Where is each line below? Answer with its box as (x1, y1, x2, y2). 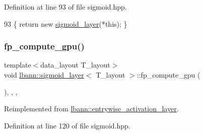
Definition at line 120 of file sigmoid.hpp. (4, 120, 130, 130)
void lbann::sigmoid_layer (4, 70, 84, 80)
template (4, 59, 31, 70)
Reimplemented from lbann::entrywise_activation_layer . (4, 103, 179, 114)
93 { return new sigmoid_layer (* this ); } (4, 18, 127, 29)
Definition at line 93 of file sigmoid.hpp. (4, 2, 127, 12)
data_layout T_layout (40, 59, 110, 70)
